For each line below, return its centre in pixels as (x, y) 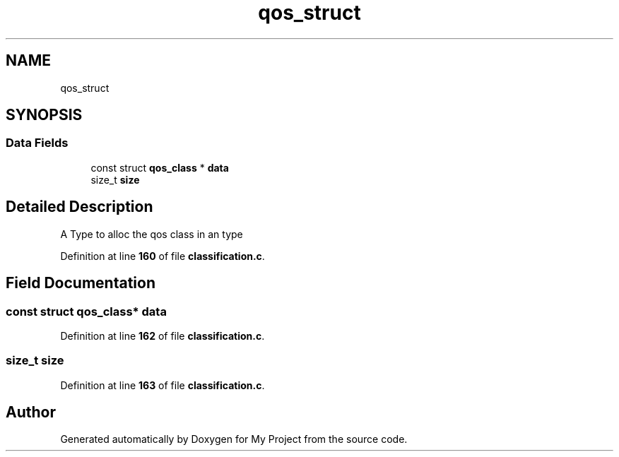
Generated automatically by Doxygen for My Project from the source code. (234, 439)
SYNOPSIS (44, 115)
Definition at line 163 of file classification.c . (163, 385)
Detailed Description (79, 207)
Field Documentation (81, 283)
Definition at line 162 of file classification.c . (163, 336)
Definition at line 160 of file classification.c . (163, 256)
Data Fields (37, 143)
